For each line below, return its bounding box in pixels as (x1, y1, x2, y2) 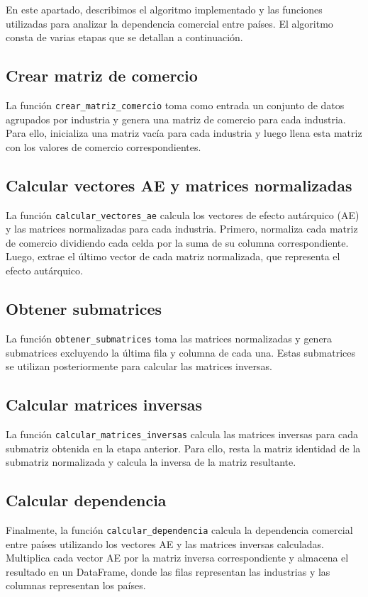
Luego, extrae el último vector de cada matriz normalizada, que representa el (6, 249, 340, 264)
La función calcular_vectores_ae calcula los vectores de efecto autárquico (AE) (6, 207, 359, 222)
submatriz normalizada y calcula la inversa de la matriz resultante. (6, 454, 296, 469)
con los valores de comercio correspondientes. (6, 139, 201, 154)
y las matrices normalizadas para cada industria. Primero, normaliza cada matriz (6, 221, 358, 236)
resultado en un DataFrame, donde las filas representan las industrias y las (6, 564, 330, 579)
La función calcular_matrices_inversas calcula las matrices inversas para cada (6, 426, 359, 441)
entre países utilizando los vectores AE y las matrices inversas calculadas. (6, 536, 324, 551)
